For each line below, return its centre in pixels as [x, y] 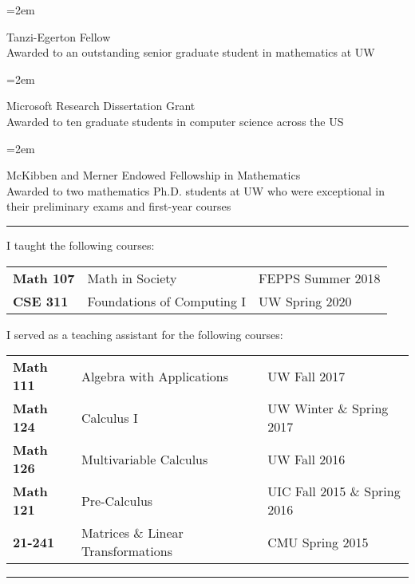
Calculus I [109, 417]
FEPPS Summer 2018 [320, 278]
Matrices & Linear [132, 533]
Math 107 [44, 278]
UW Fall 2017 [306, 376]
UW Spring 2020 [305, 301]
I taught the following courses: [81, 245]
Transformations [126, 551]
